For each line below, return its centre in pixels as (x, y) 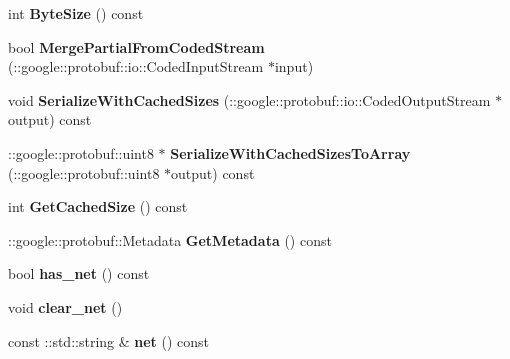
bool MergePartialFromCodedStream (136, 46)
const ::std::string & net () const (109, 340)
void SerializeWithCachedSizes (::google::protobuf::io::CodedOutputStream (249, 99)
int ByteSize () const (76, 13)
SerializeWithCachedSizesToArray (290, 152)
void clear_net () (65, 306)
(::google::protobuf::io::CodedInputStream (136, 66)
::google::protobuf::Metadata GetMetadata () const (170, 239)
